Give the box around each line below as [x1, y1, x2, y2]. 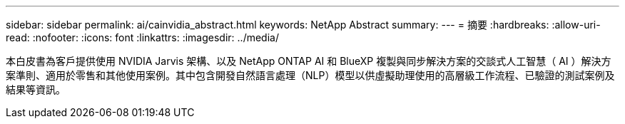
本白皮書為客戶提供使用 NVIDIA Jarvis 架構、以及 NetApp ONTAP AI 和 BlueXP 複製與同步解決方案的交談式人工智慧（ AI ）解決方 [6, 55, 611, 67]
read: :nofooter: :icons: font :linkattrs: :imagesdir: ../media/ [6, 31, 279, 43]
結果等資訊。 [6, 83, 66, 95]
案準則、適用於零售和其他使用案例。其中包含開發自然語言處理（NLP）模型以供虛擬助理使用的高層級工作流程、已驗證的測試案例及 [6, 69, 615, 81]
